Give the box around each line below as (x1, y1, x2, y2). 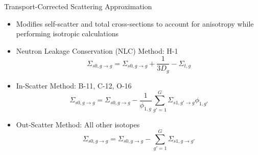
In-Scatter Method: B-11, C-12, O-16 (16, 80, 132, 91)
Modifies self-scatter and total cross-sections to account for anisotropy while (16, 18, 254, 29)
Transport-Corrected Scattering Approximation (4, 1, 152, 11)
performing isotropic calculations (16, 28, 119, 39)
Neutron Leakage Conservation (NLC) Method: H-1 (16, 45, 178, 56)
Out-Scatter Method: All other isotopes (16, 119, 140, 129)
